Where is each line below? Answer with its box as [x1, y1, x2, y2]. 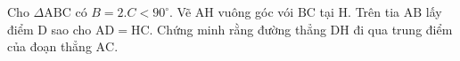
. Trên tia [348, 3, 400, 20]
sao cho [51, 19, 92, 38]
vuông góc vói [218, 3, 294, 20]
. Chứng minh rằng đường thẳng [149, 19, 326, 38]
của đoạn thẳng [7, 37, 92, 56]
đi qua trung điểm [353, 19, 453, 38]
